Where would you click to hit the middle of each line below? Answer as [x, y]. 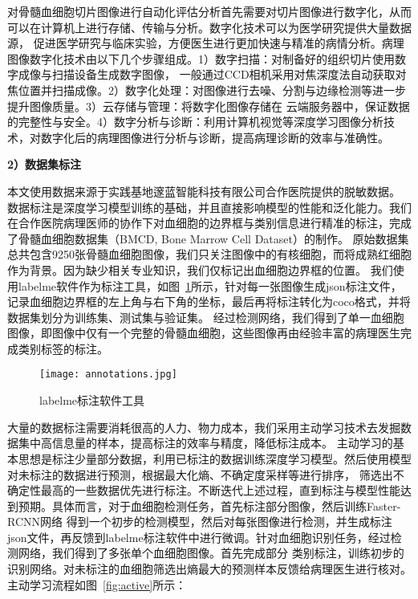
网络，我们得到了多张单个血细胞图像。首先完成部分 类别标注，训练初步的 [211, 553]
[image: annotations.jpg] [108, 375]
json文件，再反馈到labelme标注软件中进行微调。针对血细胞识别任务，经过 [199, 537]
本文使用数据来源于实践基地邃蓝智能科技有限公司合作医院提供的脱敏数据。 [204, 191]
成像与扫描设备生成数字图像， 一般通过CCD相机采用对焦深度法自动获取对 [212, 74]
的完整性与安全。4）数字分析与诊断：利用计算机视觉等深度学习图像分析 [195, 122]
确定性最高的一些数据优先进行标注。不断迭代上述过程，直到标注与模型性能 [204, 490]
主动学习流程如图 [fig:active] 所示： [97, 584]
